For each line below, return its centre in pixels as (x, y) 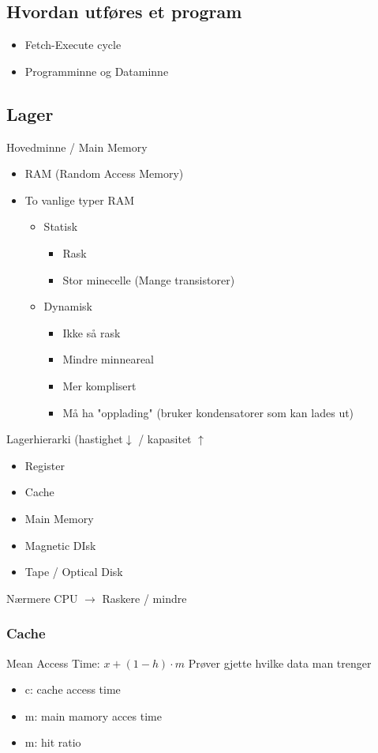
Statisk (61, 226)
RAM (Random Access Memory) (104, 173)
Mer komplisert (99, 385)
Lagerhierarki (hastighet (65, 439)
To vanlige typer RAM (80, 200)
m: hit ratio (53, 742)
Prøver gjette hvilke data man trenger (280, 663)
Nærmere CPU (42, 598)
